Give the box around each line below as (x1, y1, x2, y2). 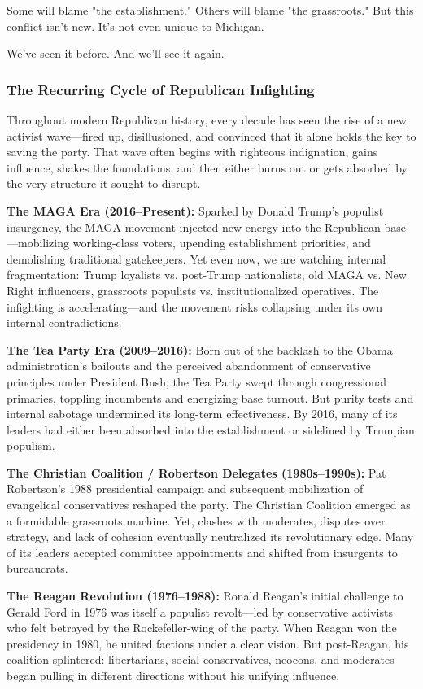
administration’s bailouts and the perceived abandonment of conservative (7, 357, 371, 374)
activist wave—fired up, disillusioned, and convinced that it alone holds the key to (7, 127, 416, 144)
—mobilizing (7, 234, 70, 251)
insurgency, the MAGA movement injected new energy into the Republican (7, 218, 381, 235)
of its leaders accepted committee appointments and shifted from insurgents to (7, 543, 398, 560)
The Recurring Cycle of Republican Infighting (7, 79, 315, 99)
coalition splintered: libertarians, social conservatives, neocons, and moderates (7, 651, 395, 668)
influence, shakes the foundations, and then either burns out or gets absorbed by (7, 159, 408, 176)
